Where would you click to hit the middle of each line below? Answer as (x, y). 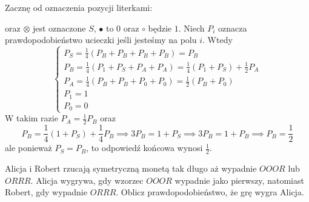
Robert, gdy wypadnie (46, 192)
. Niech (191, 28)
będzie (160, 28)
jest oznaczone (59, 28)
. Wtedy (218, 40)
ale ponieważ (28, 148)
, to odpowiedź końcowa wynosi (145, 148)
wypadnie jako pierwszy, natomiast (239, 180)
